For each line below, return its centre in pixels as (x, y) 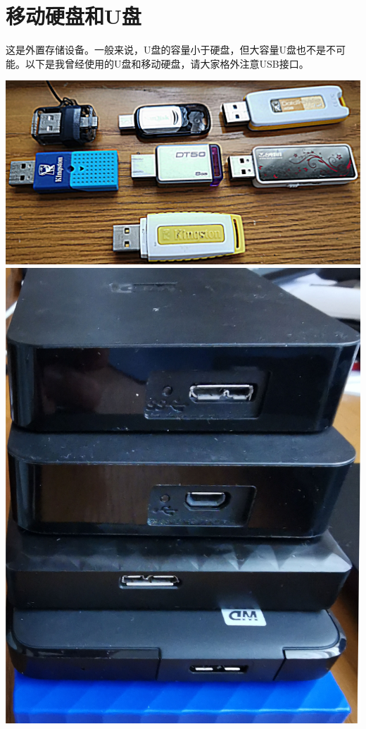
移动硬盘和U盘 (74, 16)
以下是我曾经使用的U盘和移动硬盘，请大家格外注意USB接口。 (167, 63)
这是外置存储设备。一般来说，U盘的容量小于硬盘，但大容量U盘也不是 (166, 50)
